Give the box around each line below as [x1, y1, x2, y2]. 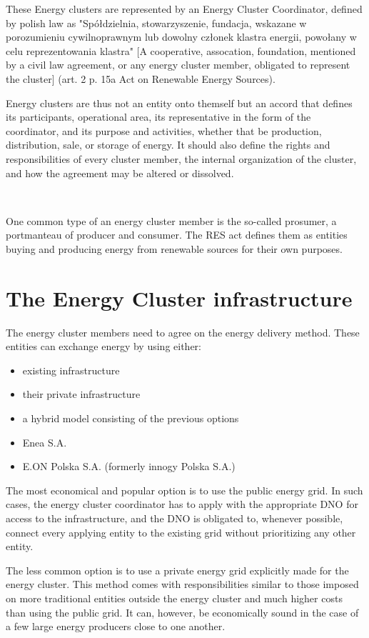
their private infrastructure [22, 387, 141, 402]
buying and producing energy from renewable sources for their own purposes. [6, 241, 343, 256]
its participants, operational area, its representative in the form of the [6, 109, 311, 124]
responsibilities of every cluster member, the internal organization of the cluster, [6, 151, 357, 166]
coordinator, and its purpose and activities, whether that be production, [6, 123, 322, 138]
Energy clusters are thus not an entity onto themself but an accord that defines [6, 95, 353, 110]
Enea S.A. [22, 434, 67, 449]
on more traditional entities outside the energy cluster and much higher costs [6, 590, 343, 605]
